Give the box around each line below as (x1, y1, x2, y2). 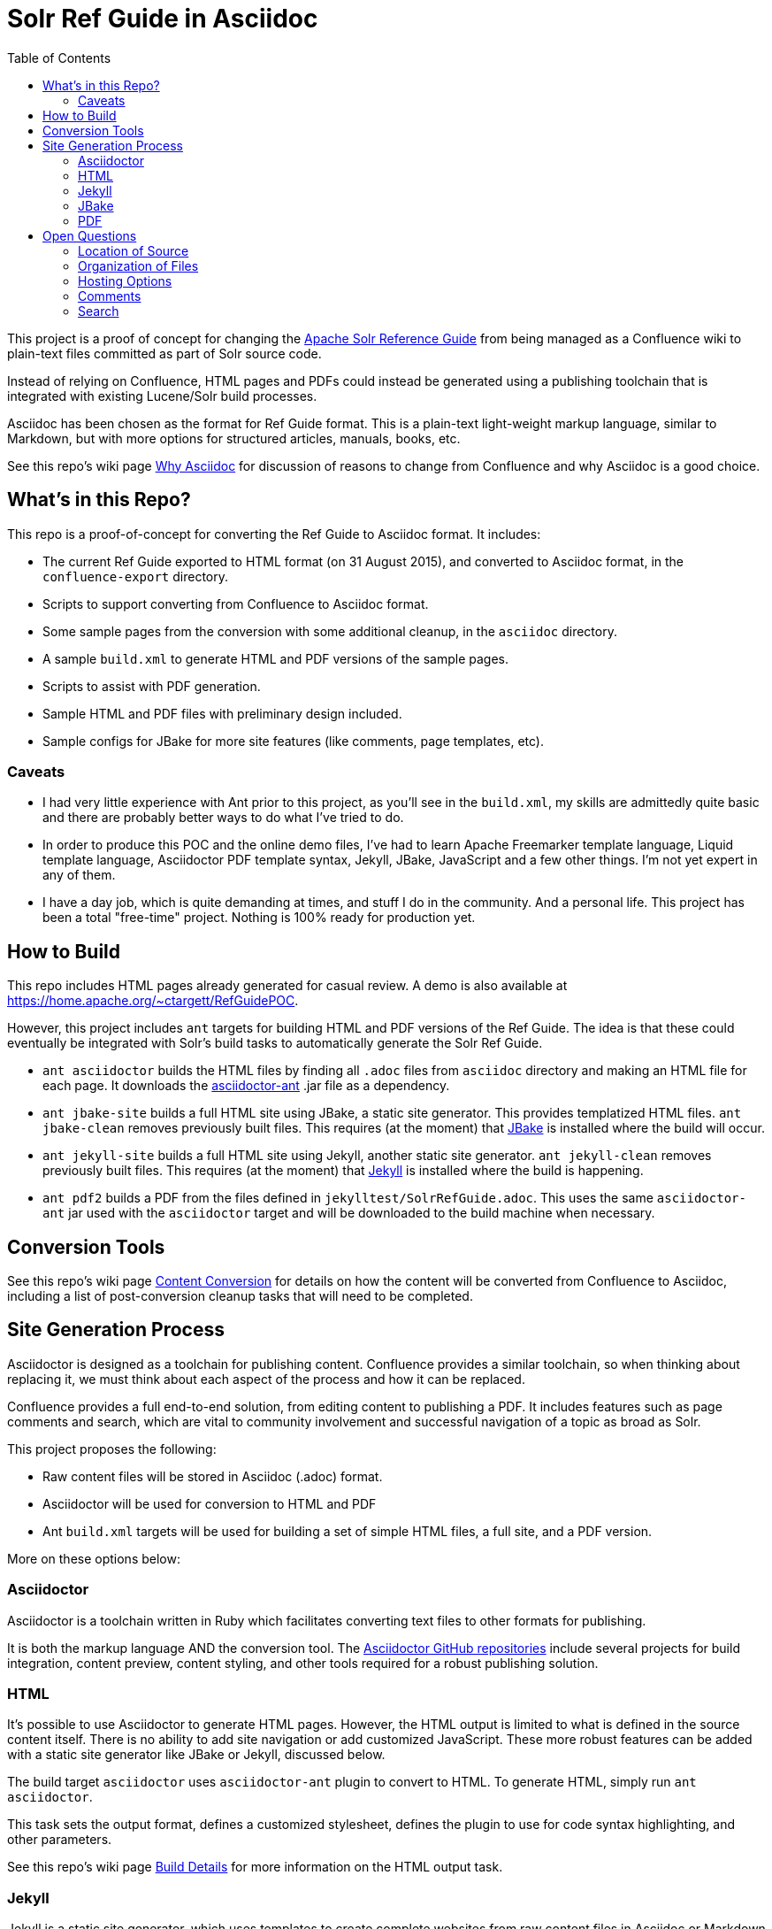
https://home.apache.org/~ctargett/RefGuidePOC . (7, 993, 299, 1009)
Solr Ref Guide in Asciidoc (7, 4, 318, 34)
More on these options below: (7, 1550, 180, 1566)
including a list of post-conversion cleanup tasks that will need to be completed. (7, 1288, 473, 1304)
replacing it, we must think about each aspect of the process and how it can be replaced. (7, 1371, 525, 1387)
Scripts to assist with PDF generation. (42, 678, 261, 694)
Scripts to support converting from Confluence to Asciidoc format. (42, 596, 429, 611)
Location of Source (78, 242, 189, 258)
